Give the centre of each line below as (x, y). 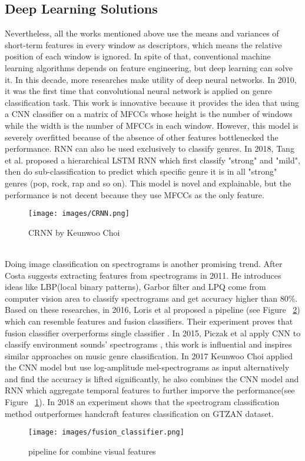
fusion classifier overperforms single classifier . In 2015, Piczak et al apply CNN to (153, 333)
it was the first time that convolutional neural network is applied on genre (138, 91)
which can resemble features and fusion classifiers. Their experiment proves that (149, 321)
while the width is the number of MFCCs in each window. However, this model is (152, 125)
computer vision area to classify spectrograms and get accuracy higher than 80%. (151, 298)
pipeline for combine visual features (92, 451)
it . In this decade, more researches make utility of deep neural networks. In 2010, (151, 79)
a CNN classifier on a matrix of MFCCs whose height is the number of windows (149, 114)
